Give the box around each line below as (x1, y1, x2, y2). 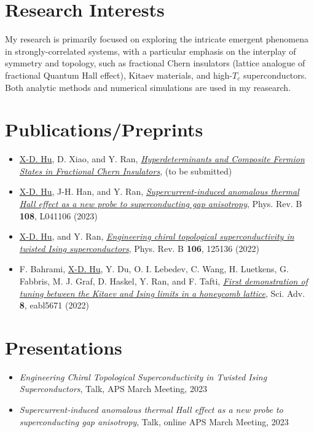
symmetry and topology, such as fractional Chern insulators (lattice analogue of (5, 57, 305, 69)
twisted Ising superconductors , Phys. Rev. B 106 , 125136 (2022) (19, 242, 259, 254)
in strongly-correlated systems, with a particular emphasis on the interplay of (5, 44, 296, 57)
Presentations (5, 334, 122, 359)
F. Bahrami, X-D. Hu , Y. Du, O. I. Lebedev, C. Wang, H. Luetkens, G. (19, 262, 289, 275)
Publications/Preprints (5, 117, 203, 142)
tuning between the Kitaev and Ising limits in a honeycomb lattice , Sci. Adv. (19, 286, 305, 299)
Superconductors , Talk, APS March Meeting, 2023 (19, 382, 207, 395)
